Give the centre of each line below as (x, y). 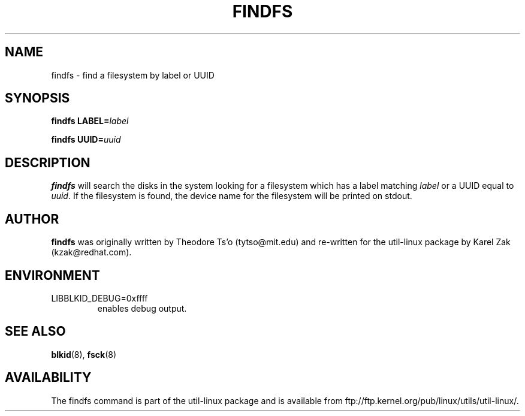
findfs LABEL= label (90, 121)
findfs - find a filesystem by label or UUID (133, 75)
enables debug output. (142, 308)
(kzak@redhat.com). (91, 252)
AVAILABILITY (48, 378)
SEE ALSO (35, 331)
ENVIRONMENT (52, 275)
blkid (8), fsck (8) (84, 354)
